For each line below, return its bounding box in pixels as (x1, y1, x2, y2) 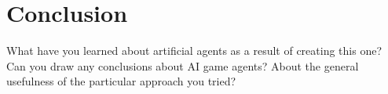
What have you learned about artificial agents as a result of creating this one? (6, 42, 383, 59)
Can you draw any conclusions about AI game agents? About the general (6, 57, 359, 74)
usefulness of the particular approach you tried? (6, 73, 236, 89)
